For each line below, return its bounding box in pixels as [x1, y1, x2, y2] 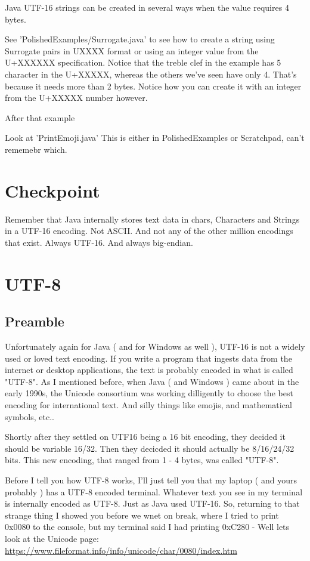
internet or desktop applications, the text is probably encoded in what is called [5, 363, 293, 376]
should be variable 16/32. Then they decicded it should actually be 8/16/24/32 [5, 442, 294, 454]
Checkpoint [5, 178, 100, 202]
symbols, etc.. [5, 410, 54, 423]
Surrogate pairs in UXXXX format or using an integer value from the [5, 44, 259, 57]
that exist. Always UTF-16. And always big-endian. [5, 236, 193, 248]
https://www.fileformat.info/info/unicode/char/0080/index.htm [5, 544, 237, 556]
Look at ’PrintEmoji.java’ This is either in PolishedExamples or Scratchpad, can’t [5, 131, 305, 144]
